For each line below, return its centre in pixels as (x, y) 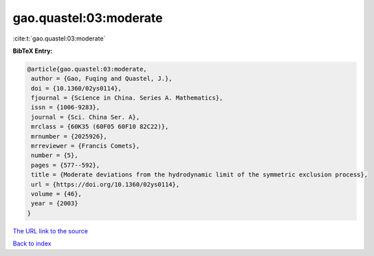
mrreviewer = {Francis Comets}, (86, 146)
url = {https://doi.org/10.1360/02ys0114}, (106, 184)
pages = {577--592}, (66, 165)
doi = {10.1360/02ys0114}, (76, 88)
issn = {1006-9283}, (66, 107)
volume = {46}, (57, 194)
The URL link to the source (51, 231)
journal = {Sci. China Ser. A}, (86, 117)
